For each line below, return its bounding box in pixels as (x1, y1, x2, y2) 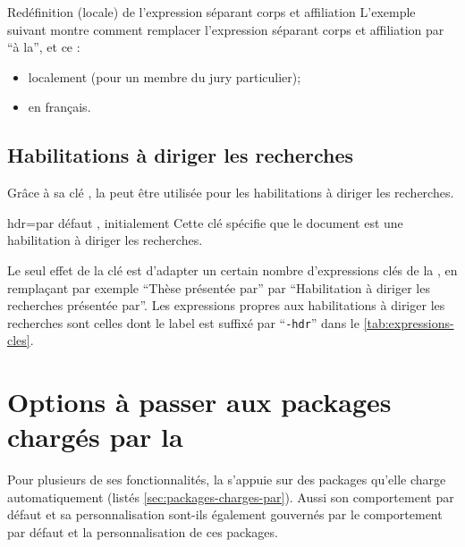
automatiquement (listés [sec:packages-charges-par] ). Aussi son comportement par (7, 487, 454, 506)
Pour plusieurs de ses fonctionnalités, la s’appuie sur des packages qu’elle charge (7, 470, 446, 489)
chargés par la (7, 418, 183, 455)
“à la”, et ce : (7, 38, 80, 56)
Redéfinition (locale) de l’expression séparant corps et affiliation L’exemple (7, 3, 416, 21)
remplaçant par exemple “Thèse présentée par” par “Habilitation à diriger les (7, 278, 430, 297)
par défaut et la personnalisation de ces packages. (7, 523, 278, 542)
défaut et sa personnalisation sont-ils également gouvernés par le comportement (7, 505, 443, 524)
